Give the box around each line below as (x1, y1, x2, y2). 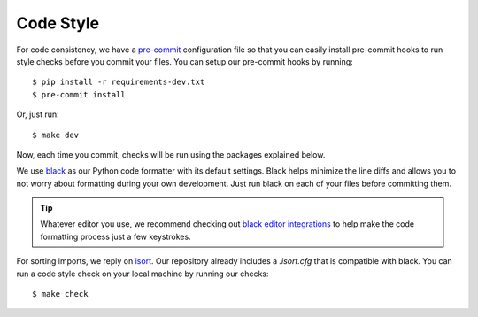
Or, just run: (16, 109, 59, 120)
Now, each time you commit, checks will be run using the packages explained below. (16, 149, 326, 159)
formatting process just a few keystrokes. (40, 231, 191, 242)
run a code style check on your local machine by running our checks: (16, 268, 269, 279)
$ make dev (32, 129, 80, 140)
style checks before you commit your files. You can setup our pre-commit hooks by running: (16, 56, 353, 66)
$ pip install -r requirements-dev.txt (32, 77, 205, 88)
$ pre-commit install (32, 89, 126, 99)
